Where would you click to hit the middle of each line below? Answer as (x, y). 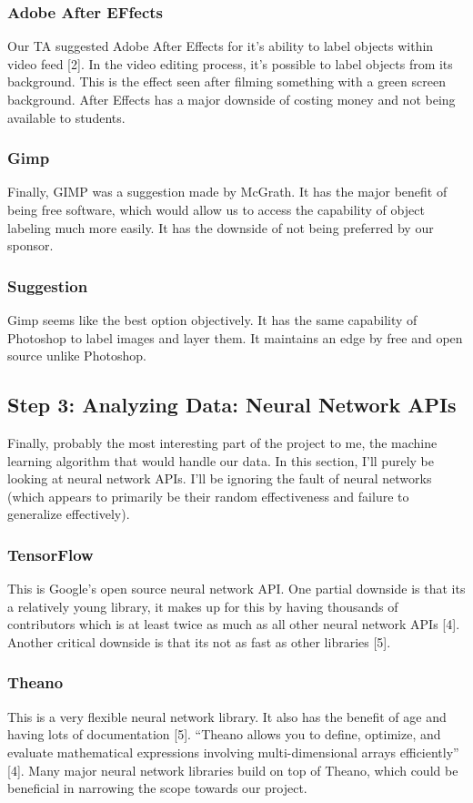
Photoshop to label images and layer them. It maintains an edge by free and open (235, 337)
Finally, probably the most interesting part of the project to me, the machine (222, 442)
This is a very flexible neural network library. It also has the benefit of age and (227, 716)
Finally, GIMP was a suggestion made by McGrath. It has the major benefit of (227, 192)
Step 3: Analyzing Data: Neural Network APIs (232, 405)
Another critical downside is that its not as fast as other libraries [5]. (199, 641)
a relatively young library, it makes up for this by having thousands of (203, 606)
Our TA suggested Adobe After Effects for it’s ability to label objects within (221, 46)
